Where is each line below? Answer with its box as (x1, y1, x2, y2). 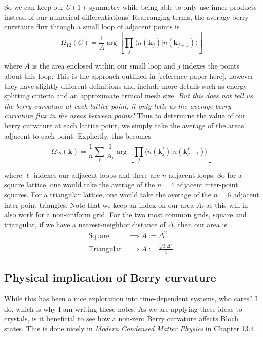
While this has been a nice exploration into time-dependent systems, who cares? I (4, 293, 258, 304)
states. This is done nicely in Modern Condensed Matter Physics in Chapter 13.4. (4, 323, 256, 333)
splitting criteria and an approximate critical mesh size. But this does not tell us (4, 90, 253, 101)
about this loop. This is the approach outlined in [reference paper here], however (4, 71, 254, 81)
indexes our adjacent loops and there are (33, 169, 160, 180)
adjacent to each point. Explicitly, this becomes (4, 130, 152, 141)
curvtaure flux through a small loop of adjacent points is (4, 21, 180, 32)
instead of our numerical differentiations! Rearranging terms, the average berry (4, 11, 249, 22)
